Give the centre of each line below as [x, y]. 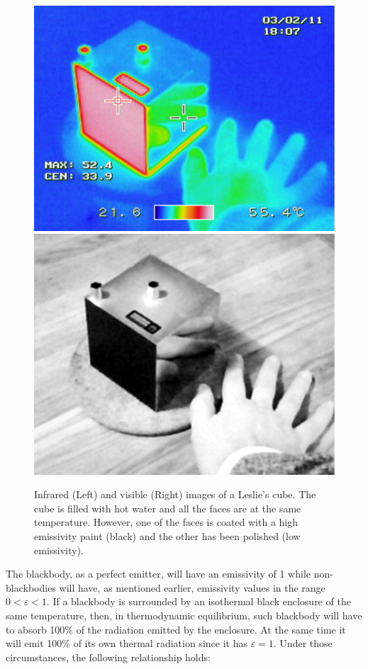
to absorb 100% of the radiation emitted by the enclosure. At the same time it [176, 629]
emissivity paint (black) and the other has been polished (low [167, 535]
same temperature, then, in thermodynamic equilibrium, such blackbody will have [184, 615]
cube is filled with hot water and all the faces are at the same [168, 508]
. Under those [303, 643]
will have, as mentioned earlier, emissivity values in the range [192, 587]
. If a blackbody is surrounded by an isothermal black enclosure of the [199, 601]
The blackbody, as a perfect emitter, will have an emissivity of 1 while [158, 574]
